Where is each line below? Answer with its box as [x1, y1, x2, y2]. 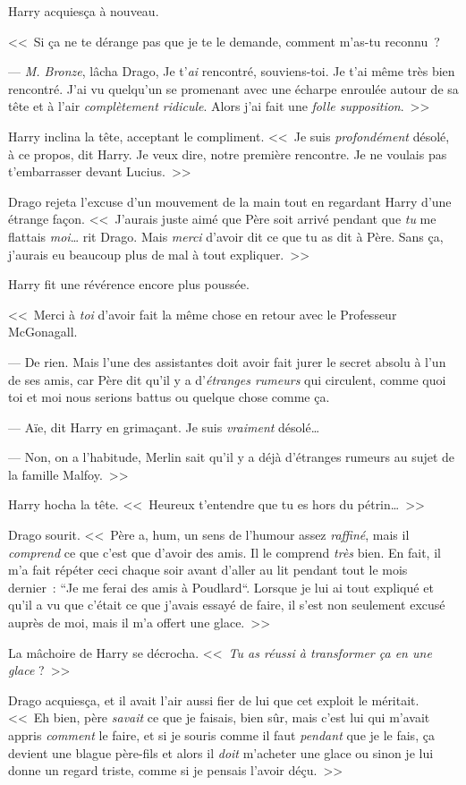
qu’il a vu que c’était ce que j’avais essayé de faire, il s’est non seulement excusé [8, 595, 445, 614]
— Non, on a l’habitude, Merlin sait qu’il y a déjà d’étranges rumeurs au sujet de [8, 448, 455, 466]
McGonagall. [8, 322, 78, 341]
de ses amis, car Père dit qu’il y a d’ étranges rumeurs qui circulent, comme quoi [8, 370, 446, 388]
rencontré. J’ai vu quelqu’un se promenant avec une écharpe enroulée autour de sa [8, 79, 459, 98]
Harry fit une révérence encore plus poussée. [8, 275, 250, 294]
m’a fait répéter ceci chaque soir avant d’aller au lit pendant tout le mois [8, 560, 408, 579]
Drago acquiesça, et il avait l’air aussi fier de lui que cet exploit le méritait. [8, 690, 419, 709]
